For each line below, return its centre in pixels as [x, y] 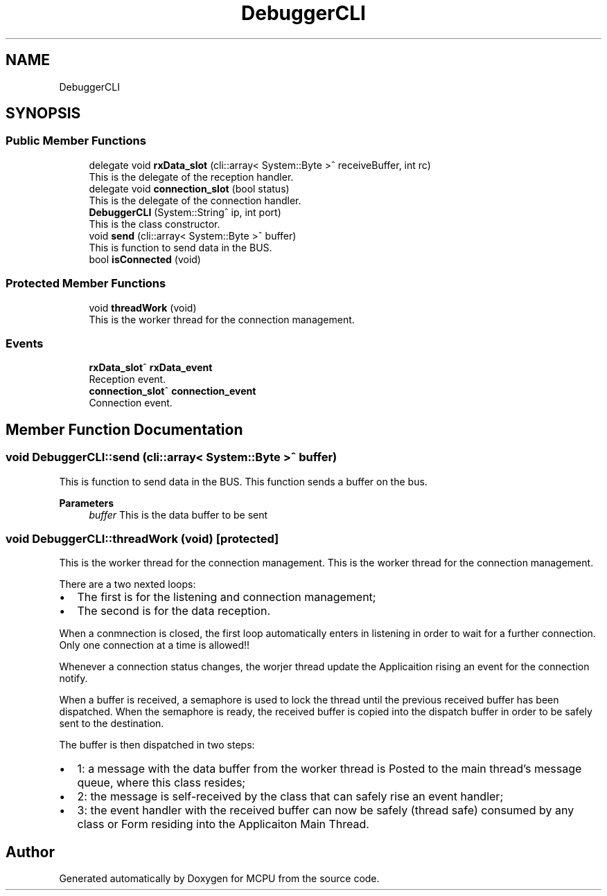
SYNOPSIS [43, 114]
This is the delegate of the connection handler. [195, 200]
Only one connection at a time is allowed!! [155, 645]
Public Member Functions [76, 141]
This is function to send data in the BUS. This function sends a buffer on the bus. [243, 481]
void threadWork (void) [143, 307]
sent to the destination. [112, 724]
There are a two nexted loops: [127, 584]
